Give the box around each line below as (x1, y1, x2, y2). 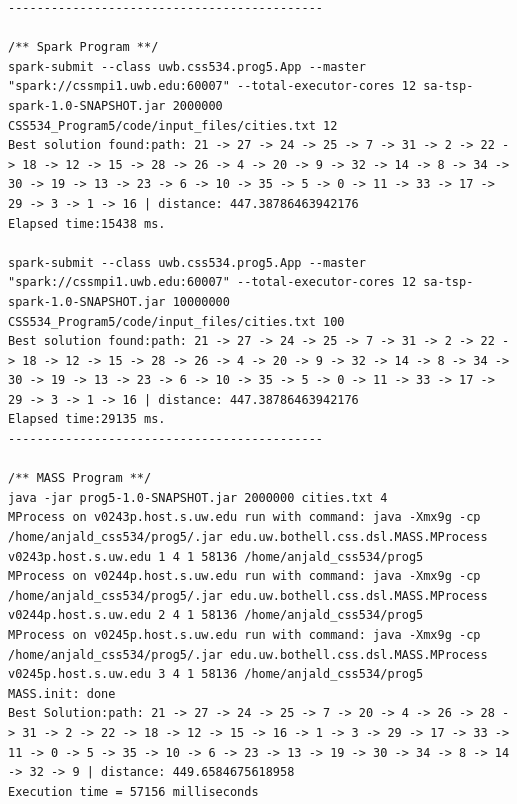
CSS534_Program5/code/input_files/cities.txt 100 (8, 314, 345, 329)
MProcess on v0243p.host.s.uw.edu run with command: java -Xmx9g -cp (8, 510, 481, 525)
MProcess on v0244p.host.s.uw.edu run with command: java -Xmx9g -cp (8, 569, 481, 584)
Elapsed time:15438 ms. (8, 216, 166, 231)
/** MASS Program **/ (8, 471, 152, 486)
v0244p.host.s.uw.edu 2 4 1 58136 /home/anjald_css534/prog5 (8, 608, 424, 623)
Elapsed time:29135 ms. (8, 412, 166, 427)
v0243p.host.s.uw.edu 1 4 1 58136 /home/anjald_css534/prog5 (8, 549, 424, 564)
